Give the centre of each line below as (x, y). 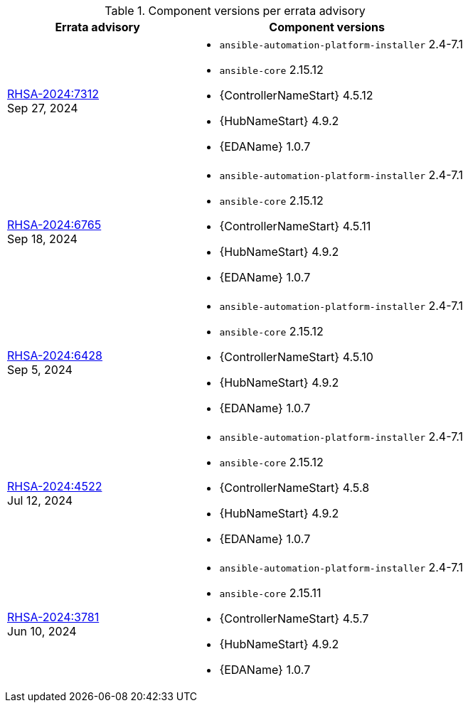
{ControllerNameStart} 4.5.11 (295, 226)
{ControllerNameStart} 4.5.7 (294, 618)
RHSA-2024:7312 (53, 94)
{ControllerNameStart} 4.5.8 (294, 488)
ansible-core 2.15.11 (270, 593)
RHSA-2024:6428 (55, 355)
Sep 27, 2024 (43, 108)
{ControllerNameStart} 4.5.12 (296, 95)
